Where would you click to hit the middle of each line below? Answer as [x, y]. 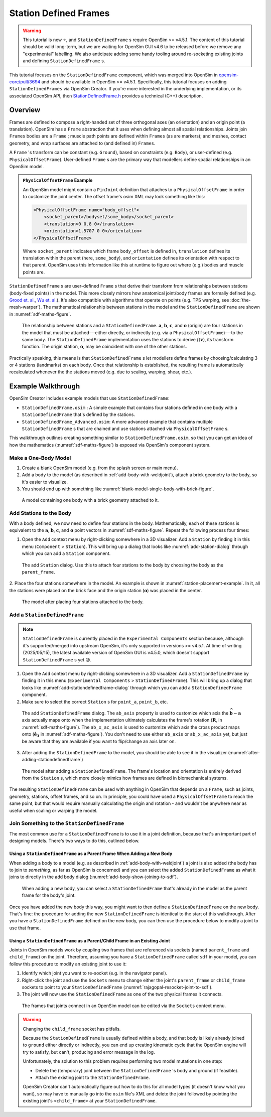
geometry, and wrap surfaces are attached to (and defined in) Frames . [82, 143]
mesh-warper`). [26, 307]
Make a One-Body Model [40, 458]
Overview [25, 110]
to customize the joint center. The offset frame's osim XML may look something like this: [114, 197]
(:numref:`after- [244, 752]
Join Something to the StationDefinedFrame [67, 823]
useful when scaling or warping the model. [53, 810]
